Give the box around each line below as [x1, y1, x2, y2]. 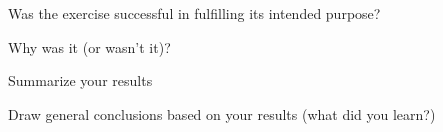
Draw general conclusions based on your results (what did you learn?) [8, 103, 436, 124]
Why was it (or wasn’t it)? [8, 36, 171, 57]
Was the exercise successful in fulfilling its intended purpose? [8, 3, 381, 23]
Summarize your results [8, 70, 153, 91]
